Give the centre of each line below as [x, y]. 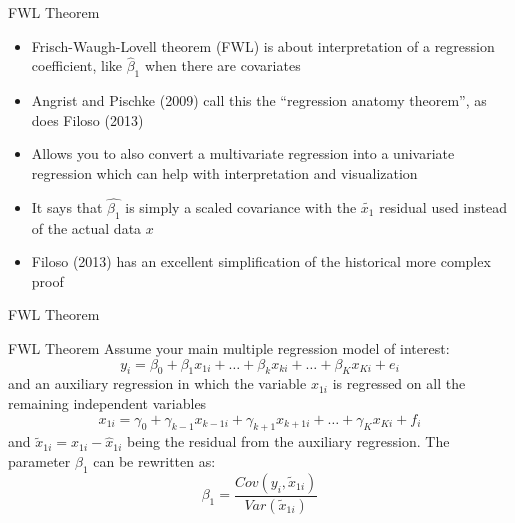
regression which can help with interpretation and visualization [224, 172]
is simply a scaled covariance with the [241, 206]
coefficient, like [76, 65]
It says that [67, 206]
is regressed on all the [399, 383]
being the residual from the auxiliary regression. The [288, 441]
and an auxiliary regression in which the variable [157, 383]
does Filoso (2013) [87, 119]
